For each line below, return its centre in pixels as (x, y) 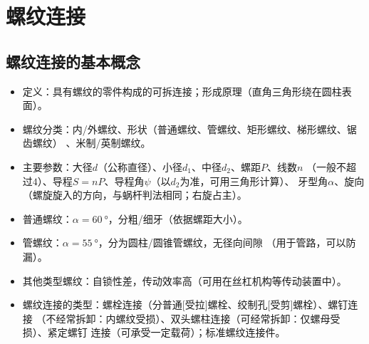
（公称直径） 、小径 (140, 166)
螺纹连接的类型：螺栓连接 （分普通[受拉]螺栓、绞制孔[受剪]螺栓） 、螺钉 (185, 304)
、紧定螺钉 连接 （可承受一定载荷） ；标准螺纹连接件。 (161, 332)
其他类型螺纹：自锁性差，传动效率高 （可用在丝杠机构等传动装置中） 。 (184, 280)
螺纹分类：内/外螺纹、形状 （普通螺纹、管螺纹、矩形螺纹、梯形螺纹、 (184, 129)
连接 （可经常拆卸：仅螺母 (270, 318)
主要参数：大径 (57, 166)
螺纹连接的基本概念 (73, 61)
